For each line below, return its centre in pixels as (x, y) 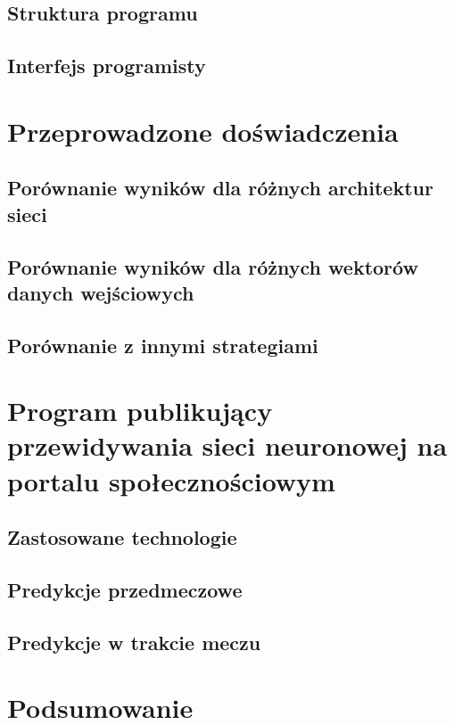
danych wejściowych (101, 292)
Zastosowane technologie (122, 537)
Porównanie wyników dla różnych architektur (220, 188)
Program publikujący (140, 411)
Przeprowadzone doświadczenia (203, 131)
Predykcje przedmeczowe (125, 589)
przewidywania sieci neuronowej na (227, 445)
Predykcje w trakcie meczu (134, 642)
